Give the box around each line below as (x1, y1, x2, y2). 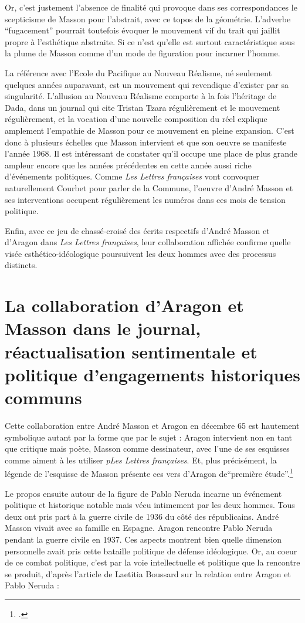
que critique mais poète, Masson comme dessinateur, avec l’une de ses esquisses (5, 442, 290, 455)
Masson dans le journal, (5, 316, 201, 340)
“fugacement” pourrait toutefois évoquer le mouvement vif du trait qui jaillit (5, 24, 280, 36)
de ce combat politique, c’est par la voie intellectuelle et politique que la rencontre (5, 556, 300, 568)
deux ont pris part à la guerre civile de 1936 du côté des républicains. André (5, 510, 279, 522)
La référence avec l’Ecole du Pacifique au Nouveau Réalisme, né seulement (5, 66, 272, 79)
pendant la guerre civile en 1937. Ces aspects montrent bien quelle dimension (5, 533, 282, 545)
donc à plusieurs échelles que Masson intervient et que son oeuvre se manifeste (5, 136, 287, 148)
